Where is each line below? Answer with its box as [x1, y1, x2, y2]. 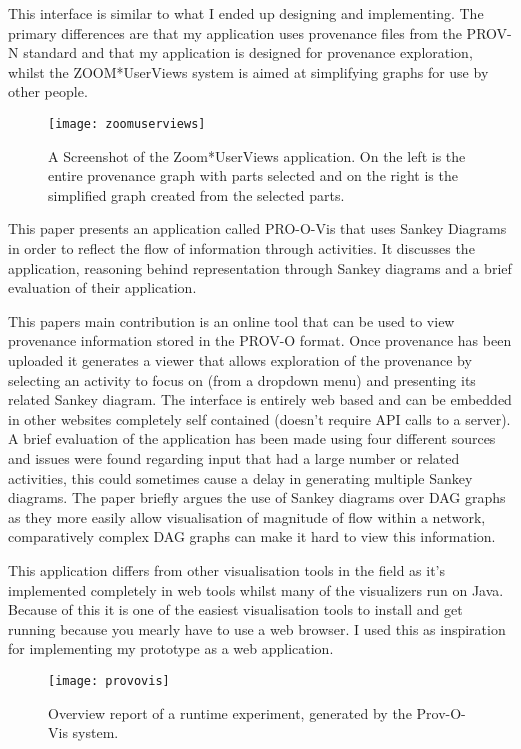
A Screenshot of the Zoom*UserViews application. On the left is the [48, 145, 466, 166]
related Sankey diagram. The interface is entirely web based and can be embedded [8, 389, 512, 410]
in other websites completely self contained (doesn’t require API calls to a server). [8, 408, 511, 429]
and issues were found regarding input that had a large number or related [8, 447, 460, 468]
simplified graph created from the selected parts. [48, 184, 345, 205]
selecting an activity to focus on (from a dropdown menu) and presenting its [8, 369, 476, 390]
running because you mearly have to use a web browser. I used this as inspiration [8, 618, 506, 639]
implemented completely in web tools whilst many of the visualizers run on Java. [8, 579, 504, 600]
